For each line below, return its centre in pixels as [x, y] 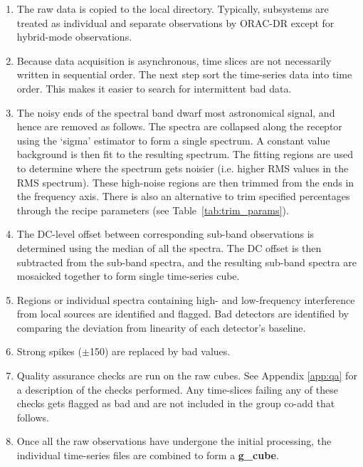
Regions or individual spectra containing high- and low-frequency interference [186, 299]
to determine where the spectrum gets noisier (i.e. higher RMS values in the [183, 168]
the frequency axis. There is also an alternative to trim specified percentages [183, 196]
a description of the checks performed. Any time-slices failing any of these [177, 389]
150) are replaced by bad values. [160, 351]
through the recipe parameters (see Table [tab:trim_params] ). [153, 210]
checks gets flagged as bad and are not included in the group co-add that [176, 403]
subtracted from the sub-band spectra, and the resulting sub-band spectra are [186, 262]
